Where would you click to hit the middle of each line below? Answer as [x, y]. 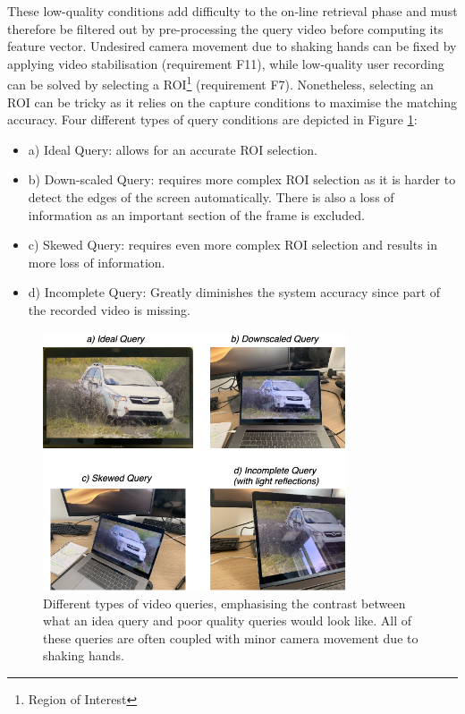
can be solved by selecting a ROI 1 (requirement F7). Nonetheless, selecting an [220, 83]
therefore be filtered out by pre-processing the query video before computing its [225, 28]
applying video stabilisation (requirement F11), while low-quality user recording [226, 63]
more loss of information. [97, 262]
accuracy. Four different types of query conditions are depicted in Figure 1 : [212, 119]
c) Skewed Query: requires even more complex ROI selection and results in [232, 245]
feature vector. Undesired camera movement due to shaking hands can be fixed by [232, 46]
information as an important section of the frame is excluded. [196, 214]
